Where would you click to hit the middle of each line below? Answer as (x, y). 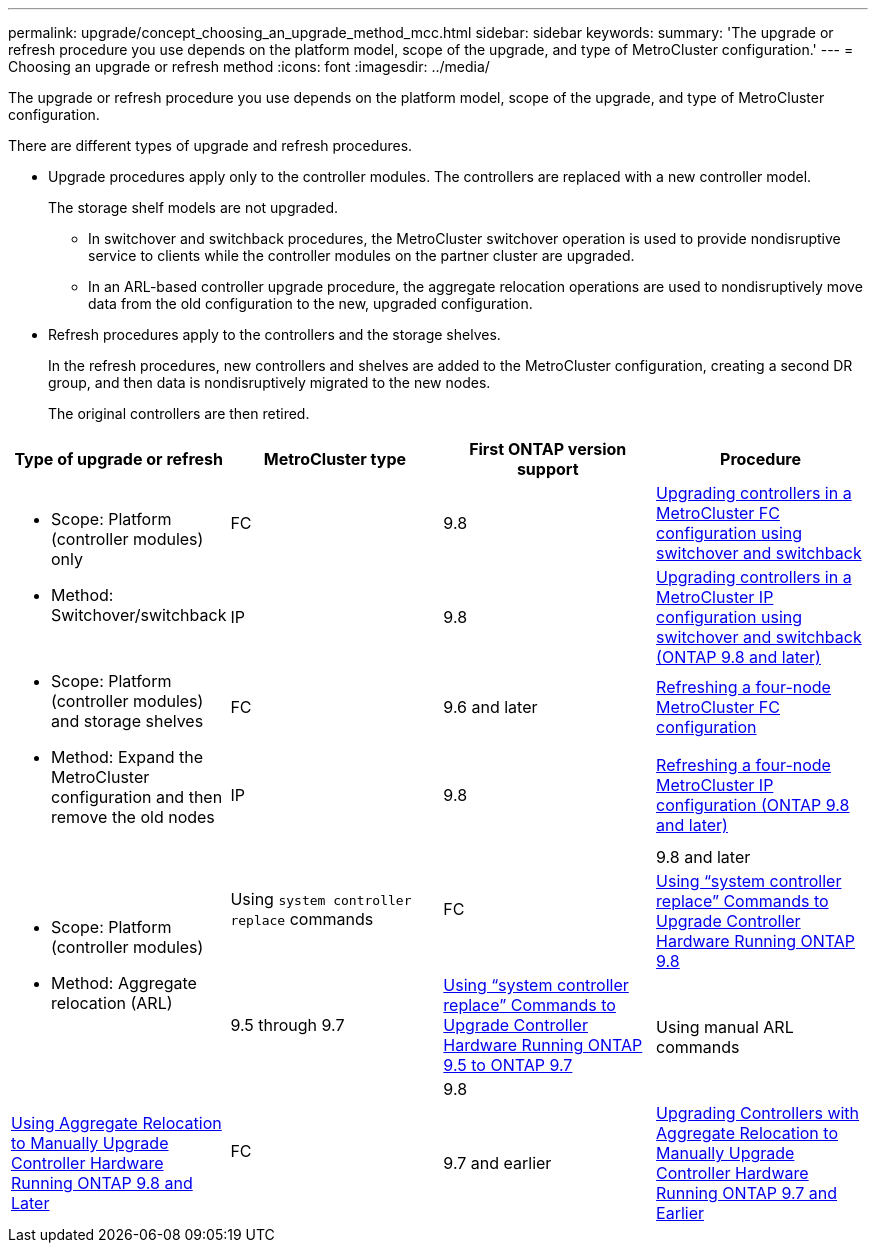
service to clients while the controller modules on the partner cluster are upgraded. (361, 255)
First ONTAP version (548, 449)
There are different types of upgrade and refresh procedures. (210, 145)
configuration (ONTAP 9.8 (753, 805)
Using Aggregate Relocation (116, 1123)
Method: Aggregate (124, 983)
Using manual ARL (725, 1027)
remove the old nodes (133, 817)
